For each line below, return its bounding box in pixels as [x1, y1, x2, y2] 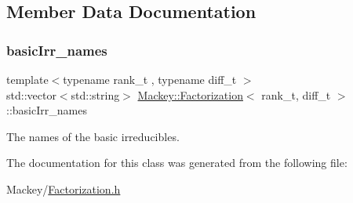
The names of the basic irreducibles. [6, 128, 180, 144]
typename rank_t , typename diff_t [63, 71, 237, 87]
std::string [71, 86, 120, 103]
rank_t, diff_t [261, 86, 331, 103]
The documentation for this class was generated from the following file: [6, 154, 348, 171]
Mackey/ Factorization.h [6, 180, 121, 197]
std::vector [6, 86, 56, 103]
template [6, 71, 49, 87]
